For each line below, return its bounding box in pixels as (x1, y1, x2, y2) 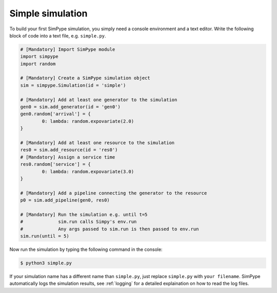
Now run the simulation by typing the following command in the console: (9, 246, 163, 252)
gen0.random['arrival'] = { (20, 111, 91, 117)
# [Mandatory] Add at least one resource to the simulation (20, 140, 175, 146)
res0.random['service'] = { (20, 162, 91, 167)
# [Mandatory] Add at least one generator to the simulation (20, 96, 177, 103)
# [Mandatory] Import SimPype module (20, 46, 115, 52)
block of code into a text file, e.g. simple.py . (9, 32, 106, 38)
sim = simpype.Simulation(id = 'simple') (20, 82, 126, 88)
